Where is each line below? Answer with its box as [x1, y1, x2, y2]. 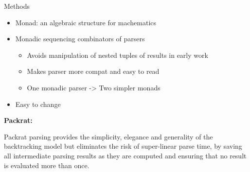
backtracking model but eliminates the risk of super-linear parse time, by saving [4, 141, 242, 151]
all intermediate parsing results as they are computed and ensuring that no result [4, 150, 247, 160]
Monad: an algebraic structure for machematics [15, 17, 157, 27]
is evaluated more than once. [4, 160, 89, 170]
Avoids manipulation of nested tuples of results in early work [27, 50, 208, 60]
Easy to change [15, 99, 61, 109]
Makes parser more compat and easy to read [27, 66, 160, 76]
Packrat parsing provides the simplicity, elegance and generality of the [4, 131, 213, 141]
